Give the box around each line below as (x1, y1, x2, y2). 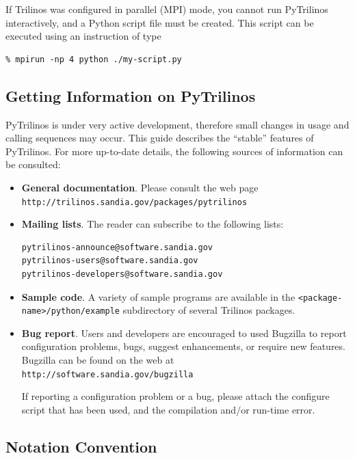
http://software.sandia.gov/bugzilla (21, 369, 194, 379)
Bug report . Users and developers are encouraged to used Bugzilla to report (21, 325, 347, 340)
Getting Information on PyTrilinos (5, 85, 256, 106)
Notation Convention (5, 435, 157, 457)
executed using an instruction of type (5, 29, 161, 43)
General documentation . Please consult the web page (21, 180, 259, 194)
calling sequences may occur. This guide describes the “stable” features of (5, 131, 314, 145)
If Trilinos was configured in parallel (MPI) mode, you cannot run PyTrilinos (5, 2, 328, 16)
